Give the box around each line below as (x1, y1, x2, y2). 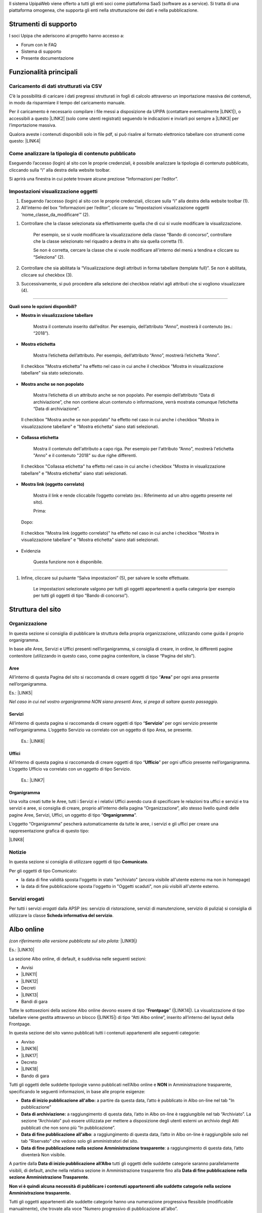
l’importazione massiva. (9, 122, 57, 128)
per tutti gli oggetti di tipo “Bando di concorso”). (33, 592, 129, 599)
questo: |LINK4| (9, 138, 41, 144)
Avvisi (21, 965, 33, 970)
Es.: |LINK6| (21, 738, 45, 744)
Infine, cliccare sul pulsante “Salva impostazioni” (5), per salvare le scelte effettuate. (21, 575, 190, 581)
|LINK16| (21, 1046, 38, 1051)
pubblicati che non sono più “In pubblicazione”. (21, 1125, 115, 1131)
